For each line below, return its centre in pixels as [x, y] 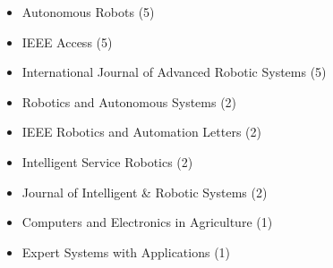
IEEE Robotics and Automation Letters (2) [141, 132]
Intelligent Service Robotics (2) [107, 161]
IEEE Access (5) [67, 42]
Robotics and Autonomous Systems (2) [129, 101]
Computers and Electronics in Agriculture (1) [147, 222]
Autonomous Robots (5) [88, 12]
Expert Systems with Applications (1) [126, 251]
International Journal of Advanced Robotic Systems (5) [174, 72]
